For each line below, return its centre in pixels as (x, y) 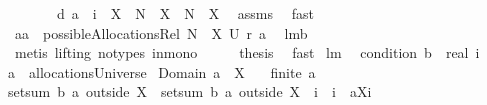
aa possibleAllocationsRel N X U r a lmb (161, 32)
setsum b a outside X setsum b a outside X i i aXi (190, 91)
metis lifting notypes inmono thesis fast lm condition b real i (247, 52)
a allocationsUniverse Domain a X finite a (162, 71)
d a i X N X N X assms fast (185, 13)
